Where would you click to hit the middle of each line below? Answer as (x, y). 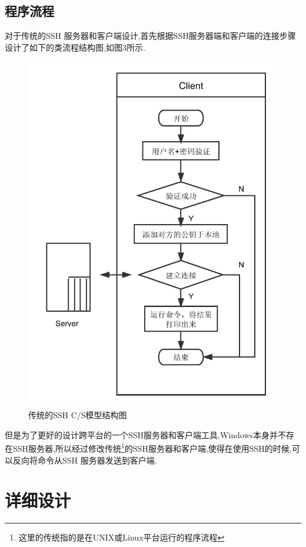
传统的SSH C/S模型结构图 (78, 415)
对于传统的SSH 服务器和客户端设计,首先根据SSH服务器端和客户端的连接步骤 (150, 36)
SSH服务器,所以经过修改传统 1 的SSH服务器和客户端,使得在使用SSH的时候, (152, 447)
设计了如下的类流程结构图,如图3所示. (75, 47)
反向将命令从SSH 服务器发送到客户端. (85, 460)
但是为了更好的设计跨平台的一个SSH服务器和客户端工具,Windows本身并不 (146, 434)
